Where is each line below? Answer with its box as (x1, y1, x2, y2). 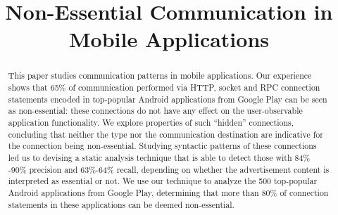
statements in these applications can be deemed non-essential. (8, 198, 234, 210)
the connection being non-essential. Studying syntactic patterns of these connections (8, 140, 317, 152)
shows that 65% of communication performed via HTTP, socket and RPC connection (8, 82, 320, 93)
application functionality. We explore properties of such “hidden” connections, (8, 116, 294, 128)
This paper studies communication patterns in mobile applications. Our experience (8, 70, 312, 82)
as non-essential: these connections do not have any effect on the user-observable (8, 105, 303, 117)
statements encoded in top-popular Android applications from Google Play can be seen (8, 93, 327, 105)
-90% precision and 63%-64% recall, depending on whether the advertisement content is (8, 163, 330, 175)
